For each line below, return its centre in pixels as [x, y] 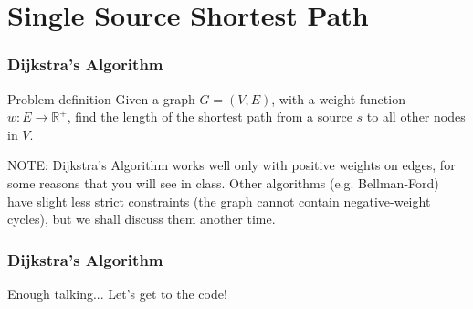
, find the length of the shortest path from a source [210, 117]
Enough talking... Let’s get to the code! [117, 293]
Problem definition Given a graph [101, 98]
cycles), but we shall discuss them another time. [142, 219]
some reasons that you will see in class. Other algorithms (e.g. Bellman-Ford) [223, 182]
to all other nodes [416, 117]
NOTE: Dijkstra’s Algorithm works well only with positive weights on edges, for [231, 165]
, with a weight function [338, 98]
